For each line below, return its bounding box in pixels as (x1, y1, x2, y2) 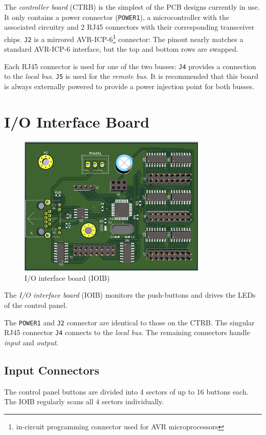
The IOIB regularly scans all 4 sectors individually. (4, 396, 164, 407)
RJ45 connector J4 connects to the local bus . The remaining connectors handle (4, 327, 250, 338)
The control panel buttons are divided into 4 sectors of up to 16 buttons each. (4, 386, 249, 397)
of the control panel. (4, 299, 68, 310)
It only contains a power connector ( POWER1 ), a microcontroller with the (4, 11, 229, 22)
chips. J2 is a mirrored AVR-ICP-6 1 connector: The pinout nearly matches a (4, 32, 243, 44)
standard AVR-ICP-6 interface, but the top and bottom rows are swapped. (4, 44, 238, 54)
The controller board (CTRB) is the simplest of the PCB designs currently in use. (4, 2, 260, 12)
